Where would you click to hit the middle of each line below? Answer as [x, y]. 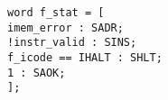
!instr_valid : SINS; [72, 43]
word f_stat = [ [56, 13]
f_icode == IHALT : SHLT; [85, 57]
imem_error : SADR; [65, 27]
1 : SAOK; [37, 73]
